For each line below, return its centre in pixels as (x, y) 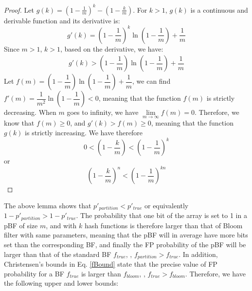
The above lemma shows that (48, 205)
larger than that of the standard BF (58, 254)
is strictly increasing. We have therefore (84, 133)
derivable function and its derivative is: (62, 20)
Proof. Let (19, 9)
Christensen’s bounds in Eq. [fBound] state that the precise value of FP (111, 264)
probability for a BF (34, 273)
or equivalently (166, 205)
